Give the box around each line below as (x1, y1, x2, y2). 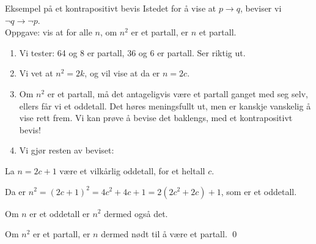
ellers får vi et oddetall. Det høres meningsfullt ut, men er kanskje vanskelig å (19, 99, 311, 112)
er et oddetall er (29, 207, 90, 220)
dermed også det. (104, 207, 168, 220)
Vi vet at (19, 67, 53, 79)
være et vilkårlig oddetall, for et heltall (59, 164, 205, 177)
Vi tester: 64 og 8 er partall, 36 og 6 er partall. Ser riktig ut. (19, 46, 246, 59)
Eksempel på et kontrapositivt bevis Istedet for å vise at (5, 2, 216, 14)
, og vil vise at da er (84, 67, 160, 79)
